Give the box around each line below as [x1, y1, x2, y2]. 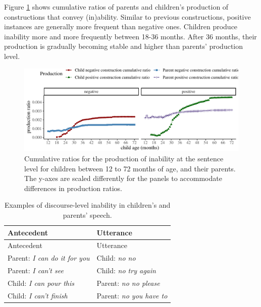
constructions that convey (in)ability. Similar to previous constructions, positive [4, 11, 251, 22]
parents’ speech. [63, 209, 112, 220]
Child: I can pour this [8, 277, 75, 288]
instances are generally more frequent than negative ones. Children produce [4, 21, 238, 32]
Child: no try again [96, 265, 156, 276]
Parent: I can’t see [8, 265, 64, 276]
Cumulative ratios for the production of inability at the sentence [24, 153, 224, 163]
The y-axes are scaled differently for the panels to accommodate [24, 173, 222, 183]
